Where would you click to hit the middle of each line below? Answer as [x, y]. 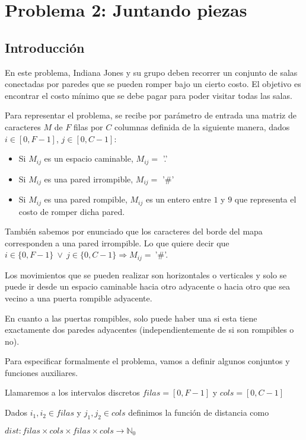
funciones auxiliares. [42, 372]
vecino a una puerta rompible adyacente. [79, 298]
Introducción [45, 47]
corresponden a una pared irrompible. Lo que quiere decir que [117, 243]
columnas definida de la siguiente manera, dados [202, 126]
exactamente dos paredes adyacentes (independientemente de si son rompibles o [149, 330]
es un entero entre [178, 199]
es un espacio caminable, [89, 158]
